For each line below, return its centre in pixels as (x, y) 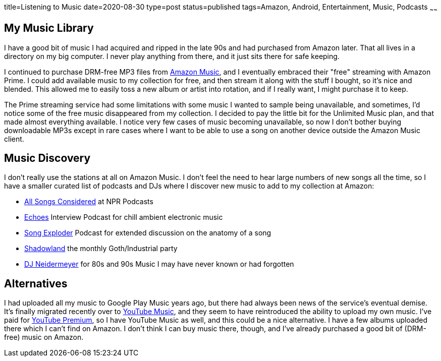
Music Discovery (47, 158)
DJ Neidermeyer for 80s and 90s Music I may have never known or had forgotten (159, 264)
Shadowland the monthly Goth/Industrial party (101, 249)
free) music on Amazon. (44, 337)
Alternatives (36, 283)
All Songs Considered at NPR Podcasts (89, 202)
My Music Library (49, 28)
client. (14, 139)
